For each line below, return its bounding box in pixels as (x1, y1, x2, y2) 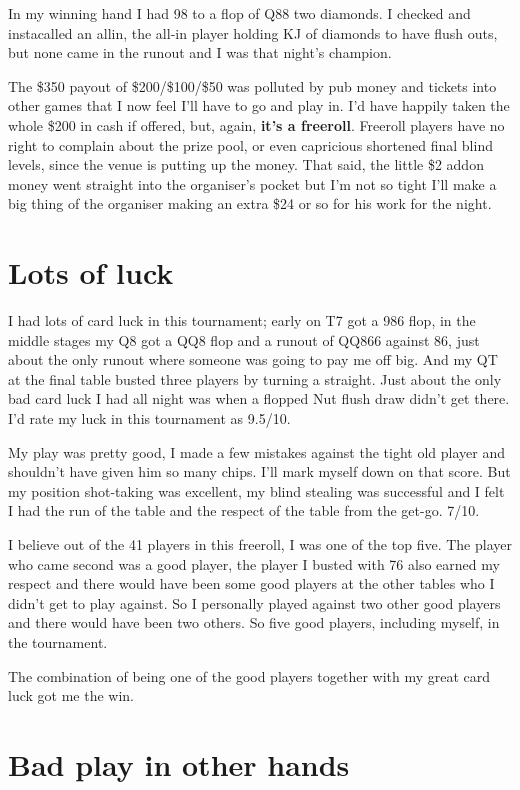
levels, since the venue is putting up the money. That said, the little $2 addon (8, 154, 484, 175)
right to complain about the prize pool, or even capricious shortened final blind (8, 134, 493, 155)
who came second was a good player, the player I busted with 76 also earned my (8, 553, 500, 574)
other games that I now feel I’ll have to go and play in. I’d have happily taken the (8, 95, 510, 116)
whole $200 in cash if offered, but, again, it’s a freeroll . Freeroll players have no (8, 114, 505, 135)
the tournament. (8, 631, 108, 652)
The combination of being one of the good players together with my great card (8, 665, 491, 686)
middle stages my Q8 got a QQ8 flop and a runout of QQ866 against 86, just (8, 329, 480, 350)
